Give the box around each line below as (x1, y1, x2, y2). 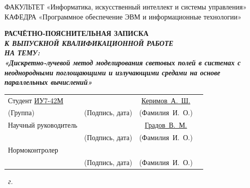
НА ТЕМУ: (4, 47, 40, 58)
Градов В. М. (144, 120, 187, 130)
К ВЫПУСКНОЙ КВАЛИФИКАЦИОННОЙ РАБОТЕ (4, 37, 174, 48)
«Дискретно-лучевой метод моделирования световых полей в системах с (4, 57, 241, 67)
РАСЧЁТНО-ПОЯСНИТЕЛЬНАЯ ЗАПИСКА (4, 28, 149, 38)
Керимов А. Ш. (141, 95, 191, 105)
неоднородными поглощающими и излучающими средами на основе (4, 67, 221, 77)
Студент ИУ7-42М (8, 95, 63, 105)
